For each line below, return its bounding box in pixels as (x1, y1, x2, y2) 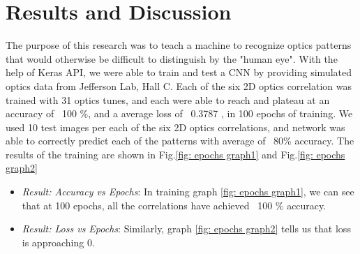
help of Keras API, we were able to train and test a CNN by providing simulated (6, 65, 352, 80)
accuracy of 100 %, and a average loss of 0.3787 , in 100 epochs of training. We (6, 106, 353, 121)
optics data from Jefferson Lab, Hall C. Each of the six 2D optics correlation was (6, 78, 352, 93)
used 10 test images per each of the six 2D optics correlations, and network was (6, 119, 345, 134)
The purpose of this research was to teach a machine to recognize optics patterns (6, 38, 352, 52)
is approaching (22, 234, 84, 249)
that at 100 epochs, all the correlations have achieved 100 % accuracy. (22, 197, 327, 212)
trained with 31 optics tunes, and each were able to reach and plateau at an (6, 92, 330, 107)
